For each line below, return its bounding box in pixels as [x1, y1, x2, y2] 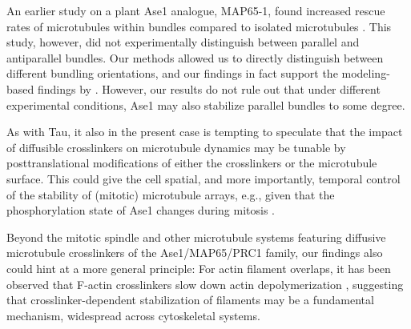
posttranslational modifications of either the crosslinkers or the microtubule [6, 154, 377, 171]
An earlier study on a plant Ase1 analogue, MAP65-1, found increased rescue [6, 2, 385, 18]
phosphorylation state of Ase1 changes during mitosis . [6, 202, 275, 219]
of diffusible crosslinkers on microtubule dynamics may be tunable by [6, 138, 346, 155]
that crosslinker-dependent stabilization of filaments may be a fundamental [6, 291, 374, 308]
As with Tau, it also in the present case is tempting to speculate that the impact [6, 123, 403, 140]
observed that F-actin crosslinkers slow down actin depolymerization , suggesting [6, 275, 404, 292]
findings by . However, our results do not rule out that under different [37, 80, 381, 97]
